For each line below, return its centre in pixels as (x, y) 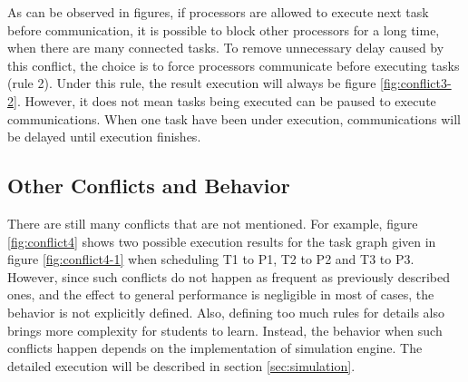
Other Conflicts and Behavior (149, 186)
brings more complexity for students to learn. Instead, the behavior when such (225, 330)
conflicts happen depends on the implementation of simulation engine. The (215, 348)
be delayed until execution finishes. (104, 137)
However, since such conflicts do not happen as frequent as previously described (229, 276)
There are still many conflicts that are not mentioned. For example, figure (213, 223)
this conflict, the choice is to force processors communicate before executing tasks (234, 65)
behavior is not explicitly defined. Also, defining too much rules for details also (226, 312)
